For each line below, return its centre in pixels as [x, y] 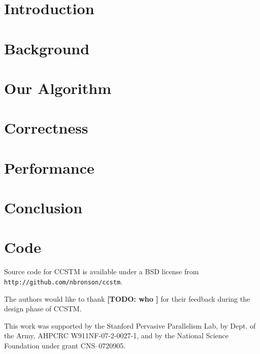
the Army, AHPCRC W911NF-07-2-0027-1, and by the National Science [116, 335]
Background [47, 48]
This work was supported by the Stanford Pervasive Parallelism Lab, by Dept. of [130, 325]
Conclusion [43, 207]
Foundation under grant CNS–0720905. [65, 345]
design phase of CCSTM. [43, 309]
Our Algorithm [58, 88]
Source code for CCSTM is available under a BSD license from [102, 271]
